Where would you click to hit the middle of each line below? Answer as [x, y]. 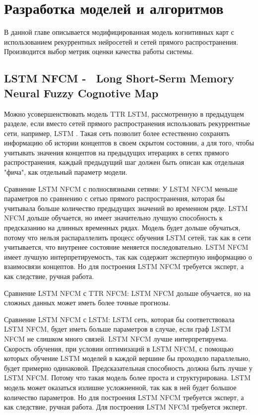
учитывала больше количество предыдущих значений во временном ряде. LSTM [126, 208]
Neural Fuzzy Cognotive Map [81, 93]
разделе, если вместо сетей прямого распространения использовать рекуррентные [127, 123]
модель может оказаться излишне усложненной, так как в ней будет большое [120, 387]
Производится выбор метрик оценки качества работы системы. [99, 51]
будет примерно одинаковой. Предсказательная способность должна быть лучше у [128, 368]
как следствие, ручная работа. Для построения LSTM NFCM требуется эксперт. [126, 407]
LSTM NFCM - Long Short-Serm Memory [119, 78]
